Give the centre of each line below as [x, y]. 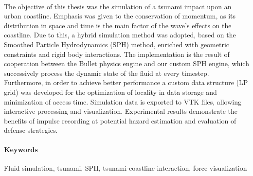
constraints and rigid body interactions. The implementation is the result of [117, 54]
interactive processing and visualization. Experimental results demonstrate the [121, 111]
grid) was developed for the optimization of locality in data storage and [110, 92]
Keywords [21, 149]
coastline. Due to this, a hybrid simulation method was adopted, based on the [120, 35]
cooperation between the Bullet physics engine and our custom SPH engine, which [126, 63]
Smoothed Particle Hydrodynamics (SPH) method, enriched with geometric [117, 44]
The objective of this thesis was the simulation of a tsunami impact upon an [118, 6]
